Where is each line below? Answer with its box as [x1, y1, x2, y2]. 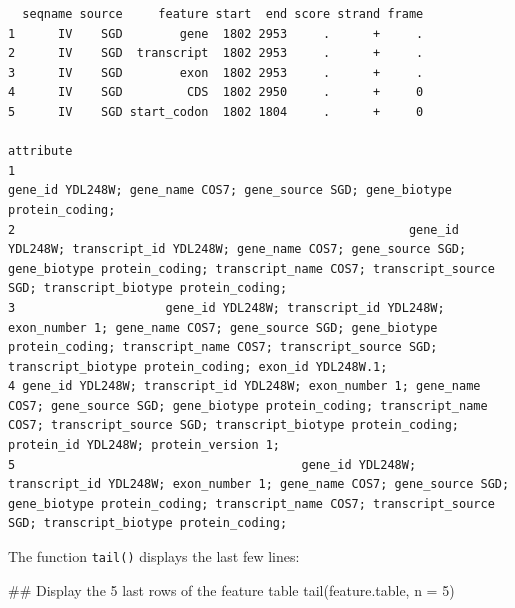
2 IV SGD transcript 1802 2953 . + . [8, 46, 424, 61]
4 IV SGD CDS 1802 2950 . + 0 [8, 85, 424, 100]
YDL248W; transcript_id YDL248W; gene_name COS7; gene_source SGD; [8, 242, 467, 257]
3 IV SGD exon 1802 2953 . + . [8, 65, 424, 80]
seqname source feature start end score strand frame [22, 7, 424, 21]
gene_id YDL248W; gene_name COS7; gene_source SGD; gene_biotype [8, 183, 452, 198]
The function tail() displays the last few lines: [8, 546, 300, 567]
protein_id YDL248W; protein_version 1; [8, 438, 281, 453]
